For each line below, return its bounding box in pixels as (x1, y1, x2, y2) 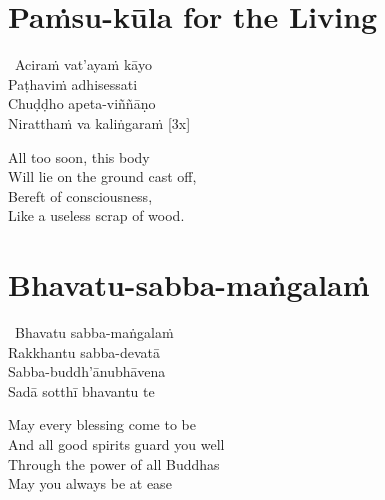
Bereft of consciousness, (8, 185, 153, 206)
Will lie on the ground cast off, (8, 166, 197, 187)
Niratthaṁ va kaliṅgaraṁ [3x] (8, 112, 191, 133)
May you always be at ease (8, 473, 172, 494)
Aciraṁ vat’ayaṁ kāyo (14, 54, 152, 75)
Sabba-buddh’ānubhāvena (8, 361, 166, 382)
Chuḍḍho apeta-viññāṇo (8, 93, 156, 114)
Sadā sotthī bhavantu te (8, 380, 155, 401)
